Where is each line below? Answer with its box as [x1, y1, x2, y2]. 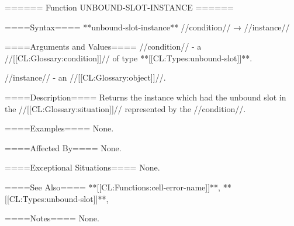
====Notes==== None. [5, 212, 99, 224]
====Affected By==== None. [5, 141, 122, 154]
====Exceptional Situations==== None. [5, 161, 160, 173]
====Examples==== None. [5, 122, 114, 134]
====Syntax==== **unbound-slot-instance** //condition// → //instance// [5, 20, 290, 33]
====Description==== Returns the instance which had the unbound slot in [5, 91, 286, 103]
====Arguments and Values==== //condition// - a [5, 40, 202, 53]
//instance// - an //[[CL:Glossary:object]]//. [5, 71, 166, 84]
